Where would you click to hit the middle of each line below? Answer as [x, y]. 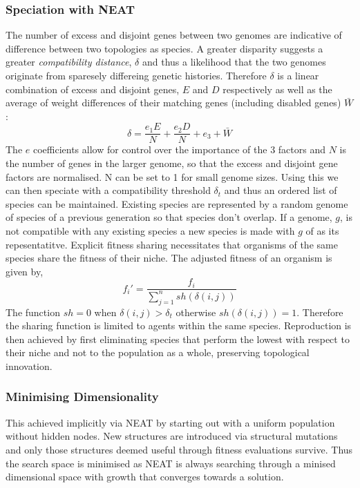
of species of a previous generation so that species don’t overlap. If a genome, [169, 217]
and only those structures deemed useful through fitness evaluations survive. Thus [179, 449]
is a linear [298, 75]
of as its [322, 231]
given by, [25, 271]
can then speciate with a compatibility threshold [108, 190]
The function [33, 312]
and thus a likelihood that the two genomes [234, 62]
